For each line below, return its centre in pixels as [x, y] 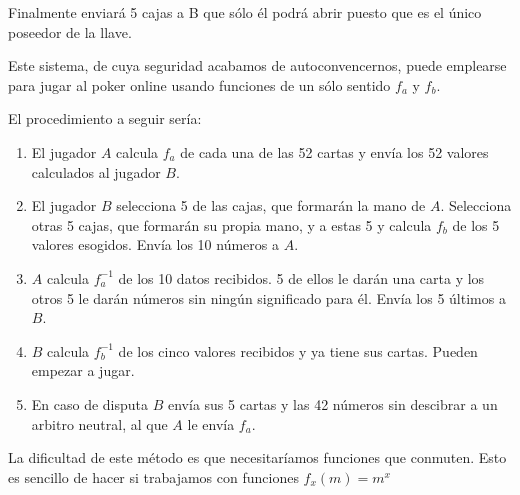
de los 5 [476, 224]
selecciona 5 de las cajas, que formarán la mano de [271, 205]
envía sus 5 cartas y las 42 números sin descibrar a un [333, 403]
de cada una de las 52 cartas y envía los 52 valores [334, 151]
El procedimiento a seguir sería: [105, 118]
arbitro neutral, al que [99, 423]
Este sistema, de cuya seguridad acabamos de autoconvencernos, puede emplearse [257, 65]
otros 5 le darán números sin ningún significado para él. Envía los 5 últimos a [268, 297]
